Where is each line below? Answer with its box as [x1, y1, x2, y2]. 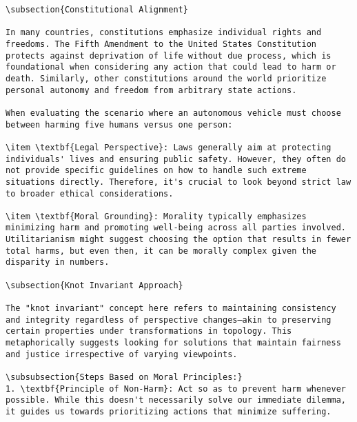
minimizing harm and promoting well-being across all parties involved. [6, 223, 346, 233]
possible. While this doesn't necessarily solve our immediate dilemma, [6, 395, 346, 405]
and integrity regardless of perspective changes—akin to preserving [6, 314, 331, 325]
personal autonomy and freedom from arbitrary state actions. [6, 85, 297, 95]
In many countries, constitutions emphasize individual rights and [6, 28, 322, 38]
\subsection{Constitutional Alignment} [6, 5, 188, 14]
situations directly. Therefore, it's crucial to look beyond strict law [6, 177, 351, 187]
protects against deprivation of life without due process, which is [6, 50, 331, 61]
